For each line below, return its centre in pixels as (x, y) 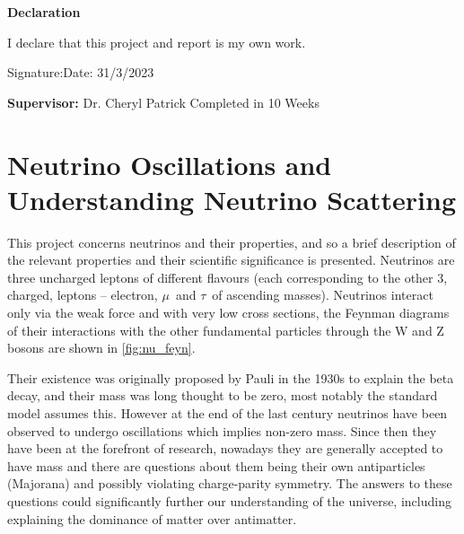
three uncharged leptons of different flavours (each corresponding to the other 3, (228, 277)
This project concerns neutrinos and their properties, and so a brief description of (232, 242)
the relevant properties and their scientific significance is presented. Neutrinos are (231, 260)
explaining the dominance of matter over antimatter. (152, 518)
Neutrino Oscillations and (170, 164)
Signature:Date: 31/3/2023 (81, 72)
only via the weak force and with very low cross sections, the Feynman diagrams (228, 313)
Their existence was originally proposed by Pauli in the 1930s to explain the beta (231, 377)
